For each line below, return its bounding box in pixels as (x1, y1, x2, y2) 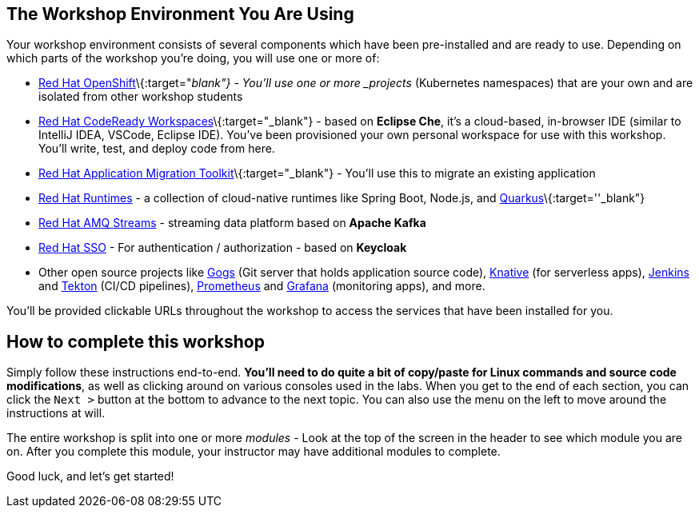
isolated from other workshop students (38, 90, 243, 104)
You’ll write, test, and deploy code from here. (38, 141, 275, 156)
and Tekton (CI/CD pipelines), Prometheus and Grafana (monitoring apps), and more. (38, 279, 485, 293)
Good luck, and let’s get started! (6, 469, 174, 484)
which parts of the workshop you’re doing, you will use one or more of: (6, 51, 380, 66)
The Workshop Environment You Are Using (6, 4, 354, 24)
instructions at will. (6, 406, 106, 420)
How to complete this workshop (6, 331, 265, 352)
